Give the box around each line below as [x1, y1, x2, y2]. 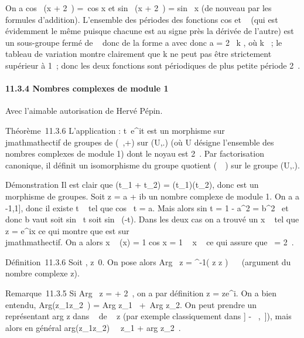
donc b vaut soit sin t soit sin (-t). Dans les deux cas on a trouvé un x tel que [5, 213, 299, 225]
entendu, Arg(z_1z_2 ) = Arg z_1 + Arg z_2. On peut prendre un [5, 298, 257, 310]
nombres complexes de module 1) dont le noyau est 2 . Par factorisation [5, 147, 264, 160]
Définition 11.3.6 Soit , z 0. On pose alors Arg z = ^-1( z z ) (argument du [5, 255, 291, 268]
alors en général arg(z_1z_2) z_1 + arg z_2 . [5, 321, 181, 333]
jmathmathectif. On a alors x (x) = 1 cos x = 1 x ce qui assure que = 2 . [5, 236, 294, 248]
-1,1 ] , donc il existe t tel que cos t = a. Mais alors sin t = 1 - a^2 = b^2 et [5, 201, 289, 214]
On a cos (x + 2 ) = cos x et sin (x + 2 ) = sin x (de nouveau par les [5, 2, 272, 13]
